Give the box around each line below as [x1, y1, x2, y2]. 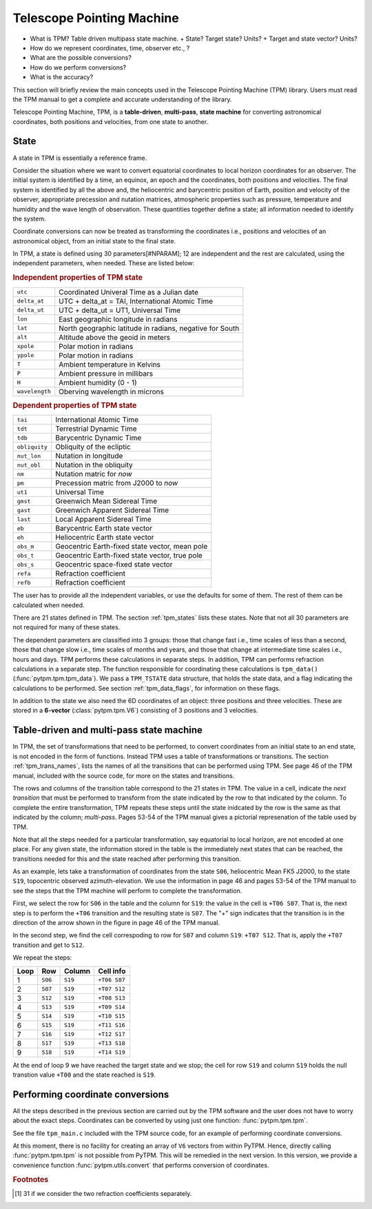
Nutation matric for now [55, 469, 132, 479]
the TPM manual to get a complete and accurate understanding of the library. [12, 95, 232, 103]
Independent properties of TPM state [12, 273, 143, 283]
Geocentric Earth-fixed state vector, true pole [55, 551, 203, 560]
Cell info [97, 966, 126, 975]
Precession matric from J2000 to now [55, 478, 178, 488]
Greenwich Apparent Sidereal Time [55, 505, 169, 515]
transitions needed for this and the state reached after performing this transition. [12, 855, 241, 863]
